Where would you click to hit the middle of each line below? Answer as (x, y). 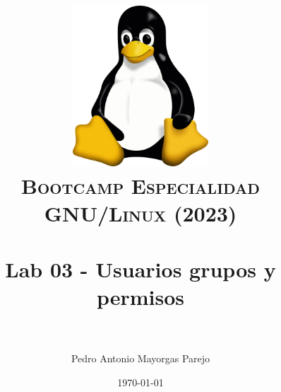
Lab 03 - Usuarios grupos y (140, 269)
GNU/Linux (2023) (140, 213)
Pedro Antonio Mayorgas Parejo (140, 358)
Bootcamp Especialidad (140, 186)
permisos (140, 296)
